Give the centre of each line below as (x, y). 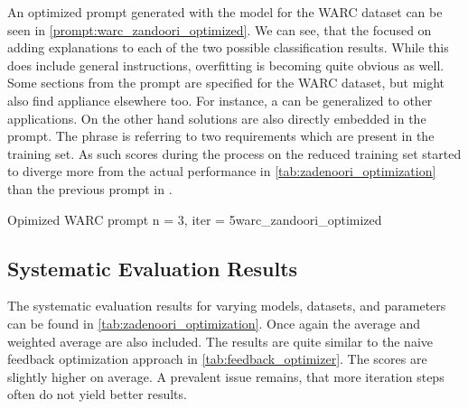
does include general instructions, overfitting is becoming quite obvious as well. (226, 65)
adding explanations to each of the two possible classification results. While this (228, 47)
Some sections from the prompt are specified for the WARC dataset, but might (226, 83)
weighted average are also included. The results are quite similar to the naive (220, 341)
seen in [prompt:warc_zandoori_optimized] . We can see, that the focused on (220, 29)
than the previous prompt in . (90, 188)
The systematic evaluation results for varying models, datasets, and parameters (227, 306)
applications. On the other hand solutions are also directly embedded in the (217, 118)
